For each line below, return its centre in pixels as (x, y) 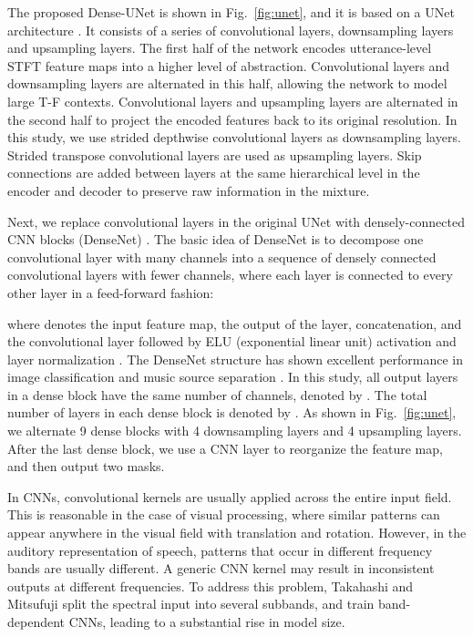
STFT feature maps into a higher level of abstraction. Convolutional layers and (229, 65)
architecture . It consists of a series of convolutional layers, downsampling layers (231, 30)
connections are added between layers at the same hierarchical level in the (214, 173)
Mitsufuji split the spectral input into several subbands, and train (191, 604)
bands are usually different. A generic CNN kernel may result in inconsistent (221, 568)
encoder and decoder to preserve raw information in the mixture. (189, 190)
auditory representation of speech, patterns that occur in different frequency (220, 550)
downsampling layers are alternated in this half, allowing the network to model (227, 83)
